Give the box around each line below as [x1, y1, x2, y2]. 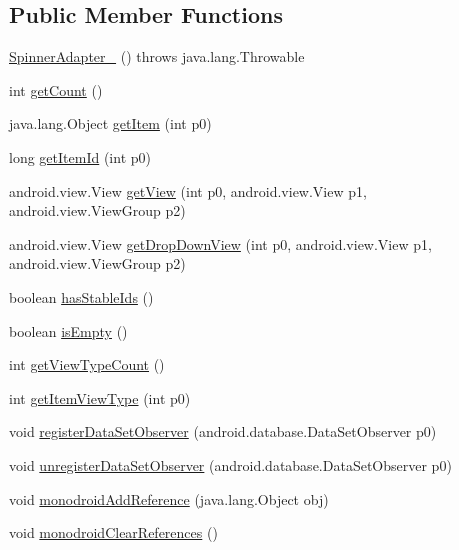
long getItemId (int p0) [9, 146, 151, 167]
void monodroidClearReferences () [9, 522, 218, 543]
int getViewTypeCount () [9, 354, 165, 375]
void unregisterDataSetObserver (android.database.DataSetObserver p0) [9, 454, 452, 475]
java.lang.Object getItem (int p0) [9, 113, 212, 134]
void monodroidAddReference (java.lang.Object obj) [9, 488, 329, 509]
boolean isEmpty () [9, 320, 128, 341]
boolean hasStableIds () [9, 286, 154, 307]
